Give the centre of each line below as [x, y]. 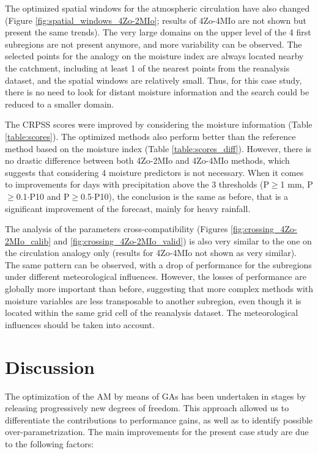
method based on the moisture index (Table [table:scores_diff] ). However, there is [158, 148]
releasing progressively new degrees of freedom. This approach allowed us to [147, 408]
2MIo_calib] [28, 240]
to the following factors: [50, 443]
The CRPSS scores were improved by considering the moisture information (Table [159, 124]
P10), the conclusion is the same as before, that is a [191, 196]
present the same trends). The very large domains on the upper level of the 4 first [158, 32]
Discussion [50, 366]
